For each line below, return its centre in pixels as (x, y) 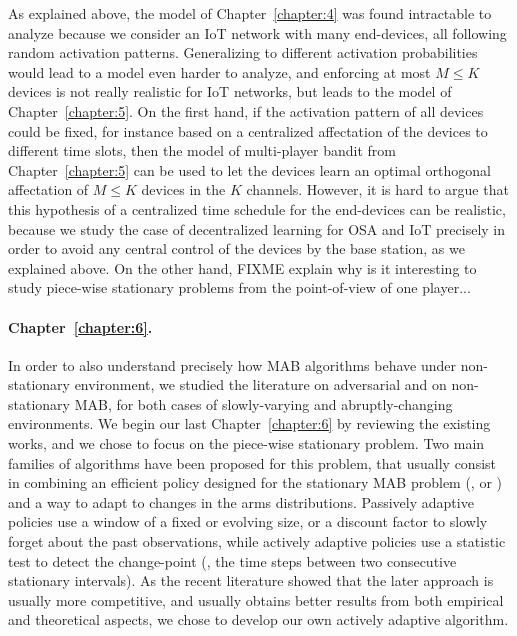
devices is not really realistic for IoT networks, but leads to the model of (230, 91)
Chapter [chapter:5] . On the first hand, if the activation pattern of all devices (246, 110)
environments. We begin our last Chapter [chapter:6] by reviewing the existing (249, 423)
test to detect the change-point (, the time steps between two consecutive (232, 560)
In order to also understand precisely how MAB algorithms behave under (232, 364)
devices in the (183, 189)
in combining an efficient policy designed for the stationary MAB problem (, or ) (255, 482)
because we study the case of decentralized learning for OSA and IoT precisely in (257, 228)
